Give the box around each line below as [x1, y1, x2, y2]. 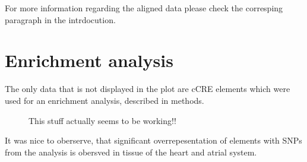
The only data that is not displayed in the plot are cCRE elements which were [5, 82, 290, 95]
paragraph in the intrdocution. [5, 13, 116, 26]
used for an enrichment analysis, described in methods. [5, 94, 204, 106]
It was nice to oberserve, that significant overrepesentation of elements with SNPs [5, 134, 302, 147]
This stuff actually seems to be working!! [29, 114, 176, 126]
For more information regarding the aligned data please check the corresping [5, 2, 283, 14]
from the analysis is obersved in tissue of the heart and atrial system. [5, 145, 257, 158]
